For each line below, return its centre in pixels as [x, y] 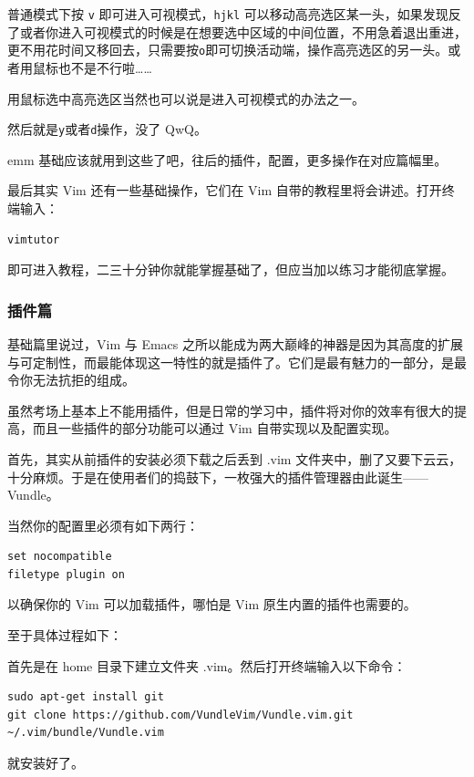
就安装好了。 [46, 763]
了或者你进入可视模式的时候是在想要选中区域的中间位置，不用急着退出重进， [237, 31]
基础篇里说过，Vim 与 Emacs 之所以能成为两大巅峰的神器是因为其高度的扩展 [235, 343]
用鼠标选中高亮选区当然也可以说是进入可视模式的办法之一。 [186, 98]
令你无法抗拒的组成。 [71, 380]
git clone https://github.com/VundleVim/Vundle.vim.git [180, 715]
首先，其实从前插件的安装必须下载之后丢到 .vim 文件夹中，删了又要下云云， [235, 458]
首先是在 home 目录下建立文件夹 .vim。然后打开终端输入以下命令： [207, 665]
